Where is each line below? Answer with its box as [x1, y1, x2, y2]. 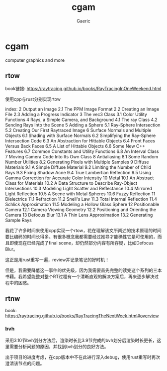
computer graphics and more [5, 57, 65, 63]
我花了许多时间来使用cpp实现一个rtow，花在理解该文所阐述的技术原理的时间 [5, 227, 162, 233]
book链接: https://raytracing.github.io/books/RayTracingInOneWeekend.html [5, 85, 162, 91]
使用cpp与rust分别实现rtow [5, 96, 61, 102]
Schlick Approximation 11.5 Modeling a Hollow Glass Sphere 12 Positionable [5, 201, 160, 207]
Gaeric [77, 18, 90, 24]
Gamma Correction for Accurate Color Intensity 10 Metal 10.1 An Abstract [5, 175, 154, 181]
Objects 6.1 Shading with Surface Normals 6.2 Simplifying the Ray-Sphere [5, 132, 156, 138]
